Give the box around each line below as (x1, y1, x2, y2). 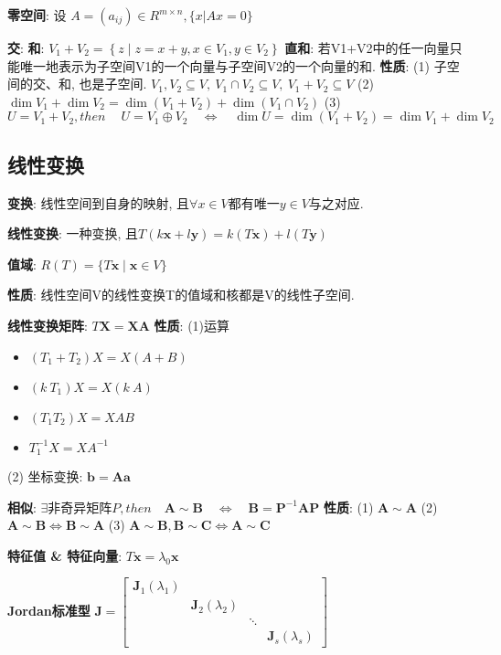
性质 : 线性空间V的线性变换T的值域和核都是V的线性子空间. (7, 285, 355, 304)
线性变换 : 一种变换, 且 (7, 224, 139, 243)
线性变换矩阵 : (7, 315, 88, 334)
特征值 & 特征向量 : (7, 545, 123, 565)
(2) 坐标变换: (7, 467, 83, 485)
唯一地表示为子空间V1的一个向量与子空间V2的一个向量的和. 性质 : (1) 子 (19, 56, 447, 75)
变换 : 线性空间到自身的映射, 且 (7, 193, 190, 212)
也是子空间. (79, 74, 147, 93)
